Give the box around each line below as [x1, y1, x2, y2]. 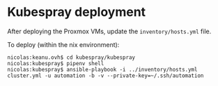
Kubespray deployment [7, 4, 146, 20]
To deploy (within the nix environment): [7, 40, 120, 49]
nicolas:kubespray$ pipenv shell [7, 60, 104, 67]
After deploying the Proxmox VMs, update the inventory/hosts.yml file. [7, 27, 212, 35]
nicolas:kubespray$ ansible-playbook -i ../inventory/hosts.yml [7, 66, 198, 73]
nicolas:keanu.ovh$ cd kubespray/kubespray [7, 53, 136, 61]
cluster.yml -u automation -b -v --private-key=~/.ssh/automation [7, 72, 204, 79]
